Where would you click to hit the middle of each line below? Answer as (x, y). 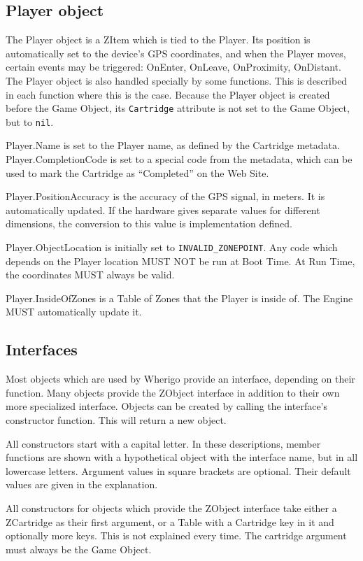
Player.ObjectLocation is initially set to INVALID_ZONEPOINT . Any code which (172, 247)
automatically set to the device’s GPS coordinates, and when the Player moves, (176, 53)
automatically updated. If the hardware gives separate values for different (163, 210)
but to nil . (30, 121)
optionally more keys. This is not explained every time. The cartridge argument (176, 535)
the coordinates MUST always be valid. (90, 275)
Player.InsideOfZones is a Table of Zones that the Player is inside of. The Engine (179, 298)
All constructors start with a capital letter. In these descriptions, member (163, 443)
